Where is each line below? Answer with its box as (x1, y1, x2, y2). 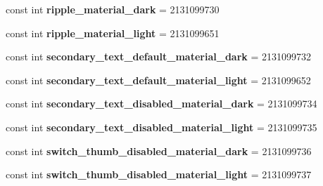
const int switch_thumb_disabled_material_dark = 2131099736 (6, 143, 312, 158)
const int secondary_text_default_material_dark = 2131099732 (6, 49, 312, 64)
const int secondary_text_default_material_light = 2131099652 (6, 72, 311, 87)
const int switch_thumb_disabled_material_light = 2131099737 (6, 167, 312, 182)
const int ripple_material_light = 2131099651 (6, 25, 220, 40)
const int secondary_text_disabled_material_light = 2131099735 (6, 119, 317, 134)
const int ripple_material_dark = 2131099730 (6, 2, 220, 16)
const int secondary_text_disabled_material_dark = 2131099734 (6, 96, 317, 111)
